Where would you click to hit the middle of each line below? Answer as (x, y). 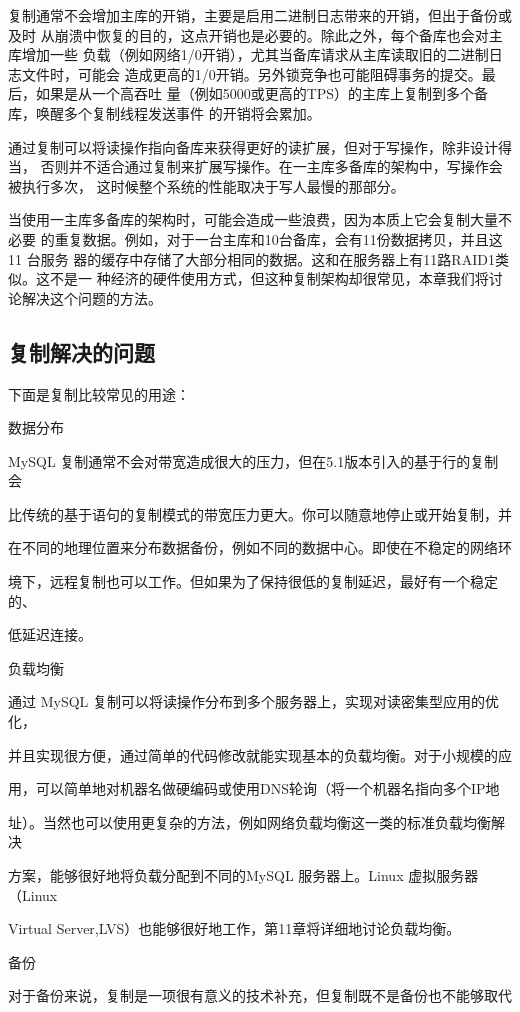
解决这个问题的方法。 (91, 297)
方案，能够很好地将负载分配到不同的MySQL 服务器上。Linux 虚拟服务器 (243, 875)
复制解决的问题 (81, 351)
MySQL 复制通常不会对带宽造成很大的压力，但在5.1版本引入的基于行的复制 (253, 460)
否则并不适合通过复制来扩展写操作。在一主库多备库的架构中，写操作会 (271, 166)
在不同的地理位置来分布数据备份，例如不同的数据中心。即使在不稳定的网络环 (260, 547)
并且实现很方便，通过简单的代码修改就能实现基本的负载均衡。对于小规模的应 (260, 754)
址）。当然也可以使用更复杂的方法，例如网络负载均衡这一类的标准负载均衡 (249, 821)
